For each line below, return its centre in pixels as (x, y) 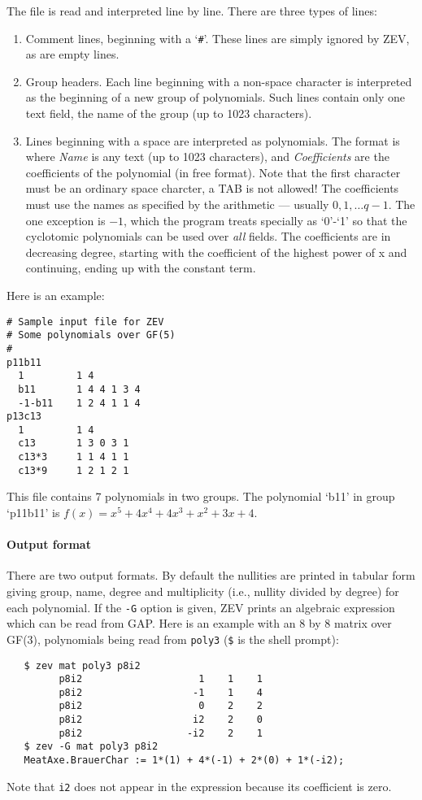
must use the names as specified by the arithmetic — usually (177, 204)
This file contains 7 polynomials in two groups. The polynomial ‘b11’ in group (201, 496)
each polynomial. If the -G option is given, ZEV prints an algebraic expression (201, 607)
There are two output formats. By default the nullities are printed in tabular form (211, 575)
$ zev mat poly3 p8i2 (82, 665)
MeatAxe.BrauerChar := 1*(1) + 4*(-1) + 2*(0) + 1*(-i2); (184, 761)
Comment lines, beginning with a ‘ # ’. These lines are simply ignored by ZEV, (218, 38)
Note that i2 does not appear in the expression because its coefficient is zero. (199, 786)
